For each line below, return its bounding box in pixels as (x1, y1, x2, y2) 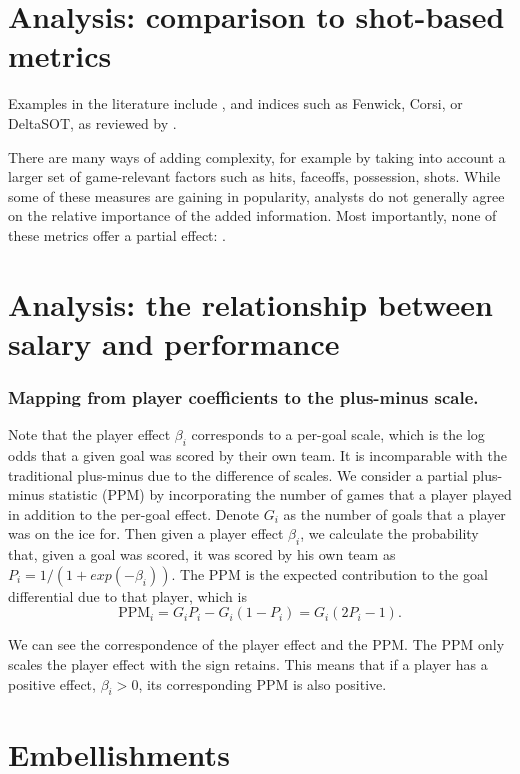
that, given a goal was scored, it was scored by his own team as (8, 544, 396, 565)
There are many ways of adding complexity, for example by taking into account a (8, 146, 506, 167)
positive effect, (8, 673, 96, 694)
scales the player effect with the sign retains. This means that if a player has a (8, 654, 488, 674)
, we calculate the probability (300, 523, 479, 544)
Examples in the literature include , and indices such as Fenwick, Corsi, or (8, 93, 463, 114)
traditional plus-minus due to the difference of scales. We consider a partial (8, 464, 468, 485)
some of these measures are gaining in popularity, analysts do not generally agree (8, 185, 505, 206)
